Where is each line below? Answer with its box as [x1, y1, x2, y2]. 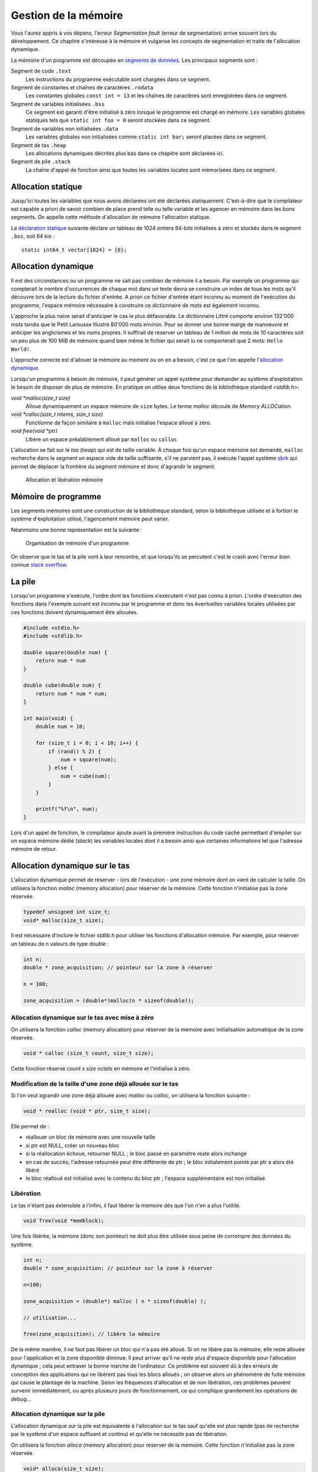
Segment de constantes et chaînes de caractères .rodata [11, 84, 154, 91]
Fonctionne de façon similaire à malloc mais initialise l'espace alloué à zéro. [25, 419, 211, 426]
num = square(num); [60, 756, 117, 762]
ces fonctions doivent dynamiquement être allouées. [11, 608, 138, 615]
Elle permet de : [11, 1123, 49, 1130]
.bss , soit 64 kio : [11, 233, 55, 240]
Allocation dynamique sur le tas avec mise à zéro [11, 1013, 154, 1022]
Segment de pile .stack [11, 158, 71, 165]
